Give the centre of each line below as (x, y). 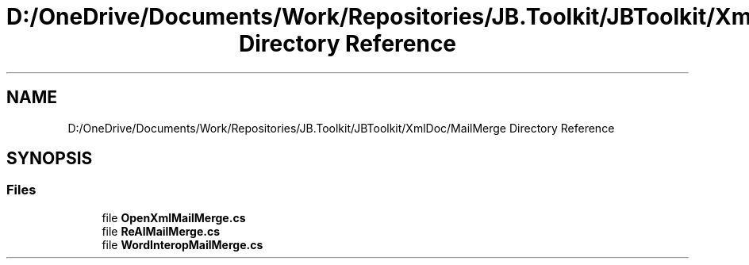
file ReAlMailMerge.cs (161, 231)
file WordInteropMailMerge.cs (182, 244)
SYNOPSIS (50, 159)
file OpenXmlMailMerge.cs (174, 217)
